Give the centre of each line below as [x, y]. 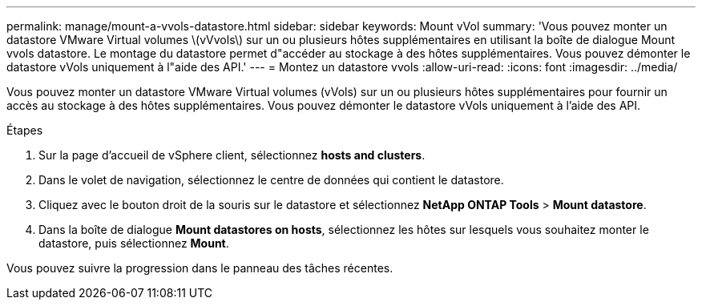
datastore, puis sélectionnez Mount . [134, 243]
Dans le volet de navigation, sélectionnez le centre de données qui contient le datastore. [271, 180]
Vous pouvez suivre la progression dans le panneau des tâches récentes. [200, 268]
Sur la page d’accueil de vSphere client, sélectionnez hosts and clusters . [232, 155]
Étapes [25, 130]
